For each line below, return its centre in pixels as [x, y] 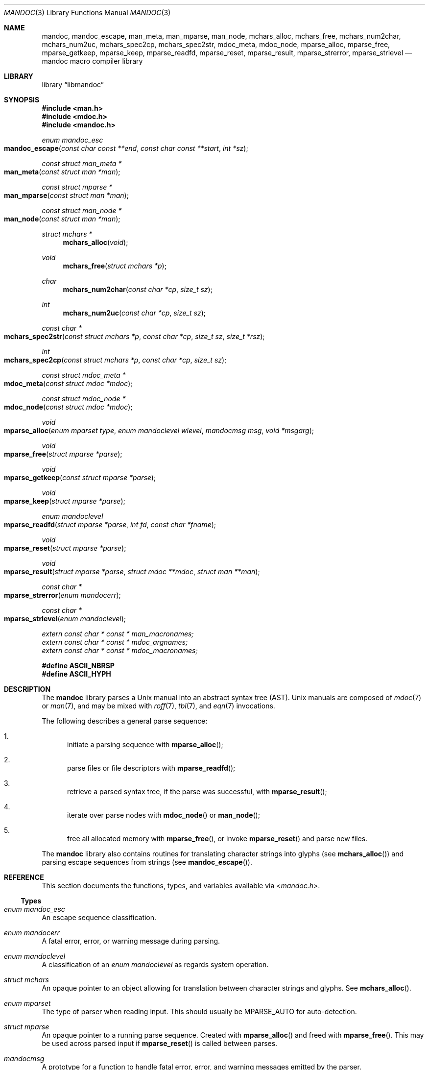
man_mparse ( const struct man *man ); [66, 195]
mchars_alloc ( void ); [95, 242]
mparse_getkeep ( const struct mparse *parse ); [80, 477]
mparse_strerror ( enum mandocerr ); [62, 595]
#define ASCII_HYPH [76, 674]
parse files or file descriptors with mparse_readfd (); [151, 768]
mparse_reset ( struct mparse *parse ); [65, 548]
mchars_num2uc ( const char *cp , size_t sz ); [134, 313]
